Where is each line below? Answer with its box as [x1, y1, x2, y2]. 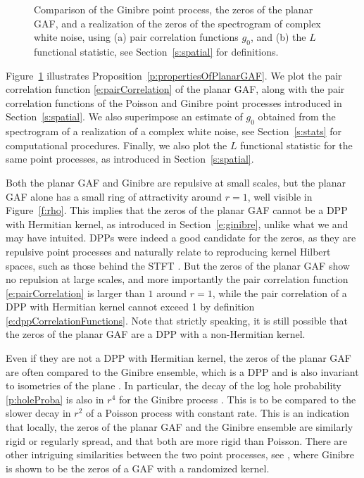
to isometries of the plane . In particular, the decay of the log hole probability [6, 378, 341, 393]
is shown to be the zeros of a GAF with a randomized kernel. [6, 460, 270, 475]
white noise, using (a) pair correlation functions [34, 30, 239, 44]
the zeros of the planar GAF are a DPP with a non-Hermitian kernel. [6, 327, 306, 341]
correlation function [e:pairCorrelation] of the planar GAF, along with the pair [6, 82, 345, 96]
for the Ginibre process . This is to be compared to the [118, 391, 356, 406]
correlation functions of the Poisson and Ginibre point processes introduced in [6, 95, 342, 110]
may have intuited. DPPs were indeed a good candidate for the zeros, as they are [6, 230, 356, 245]
